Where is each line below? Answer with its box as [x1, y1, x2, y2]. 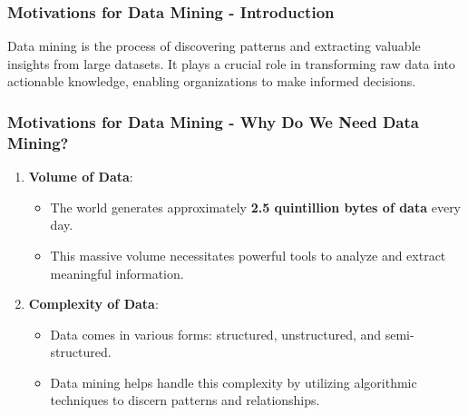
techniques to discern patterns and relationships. [50, 390, 320, 410]
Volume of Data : [28, 167, 133, 186]
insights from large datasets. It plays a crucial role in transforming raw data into [7, 54, 455, 73]
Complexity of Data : [28, 294, 159, 313]
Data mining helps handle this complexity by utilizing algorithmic [50, 372, 417, 391]
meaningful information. [50, 263, 184, 282]
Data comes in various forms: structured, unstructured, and [50, 324, 382, 343]
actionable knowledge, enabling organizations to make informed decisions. [7, 72, 416, 91]
